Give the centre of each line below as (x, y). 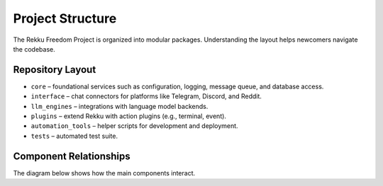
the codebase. (34, 49)
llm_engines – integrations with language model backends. (120, 106)
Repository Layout (55, 70)
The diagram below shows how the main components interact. (104, 173)
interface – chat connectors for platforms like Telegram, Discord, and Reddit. (146, 96)
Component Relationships (72, 156)
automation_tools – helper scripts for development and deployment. (134, 126)
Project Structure (65, 18)
